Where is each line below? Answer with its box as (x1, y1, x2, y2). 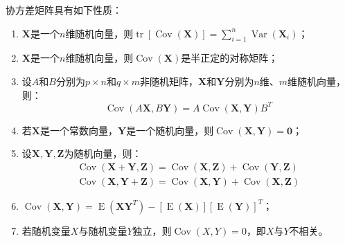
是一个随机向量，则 (126, 123, 214, 137)
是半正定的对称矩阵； (181, 51, 278, 65)
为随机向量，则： (64, 146, 142, 161)
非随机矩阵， (140, 73, 199, 88)
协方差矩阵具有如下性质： (6, 3, 122, 17)
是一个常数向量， (39, 123, 118, 137)
